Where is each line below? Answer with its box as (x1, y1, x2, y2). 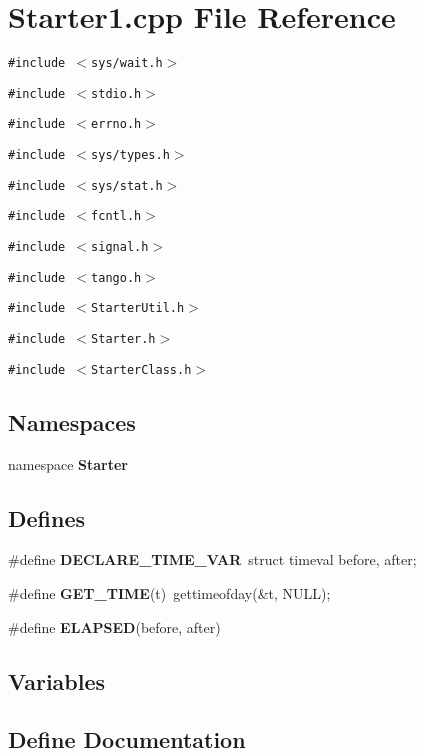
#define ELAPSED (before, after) (8, 616, 221, 637)
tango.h (91, 270, 142, 285)
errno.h (91, 117, 142, 132)
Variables (8, 665, 106, 696)
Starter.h (91, 332, 156, 347)
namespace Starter (8, 453, 129, 474)
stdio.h (91, 86, 142, 101)
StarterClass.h (91, 362, 192, 377)
